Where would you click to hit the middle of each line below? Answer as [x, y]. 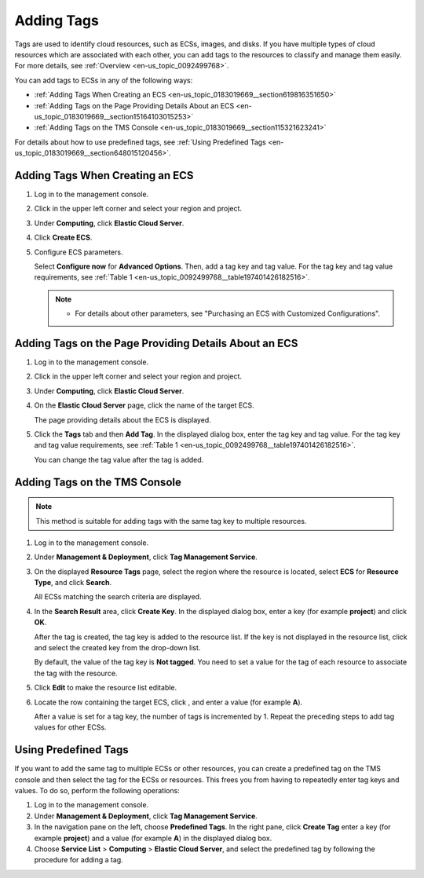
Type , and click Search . [73, 583]
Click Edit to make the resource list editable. [106, 688]
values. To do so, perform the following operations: [97, 791]
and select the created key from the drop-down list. [117, 648]
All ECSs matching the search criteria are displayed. [118, 597]
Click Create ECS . [63, 238]
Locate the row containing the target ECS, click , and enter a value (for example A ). [168, 702]
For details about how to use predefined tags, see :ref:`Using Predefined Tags [140, 142]
